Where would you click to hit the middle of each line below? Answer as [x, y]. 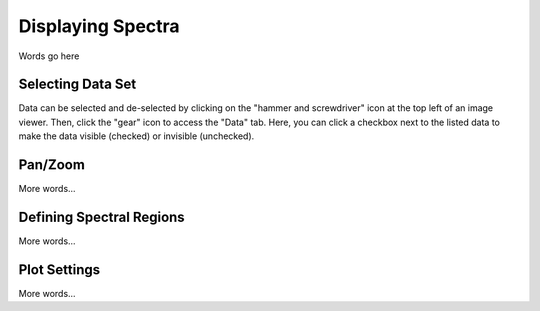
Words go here [49, 56]
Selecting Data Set [77, 84]
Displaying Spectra [99, 26]
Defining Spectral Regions [101, 216]
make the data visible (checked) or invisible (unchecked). [136, 136]
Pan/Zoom [51, 165]
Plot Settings [59, 269]
